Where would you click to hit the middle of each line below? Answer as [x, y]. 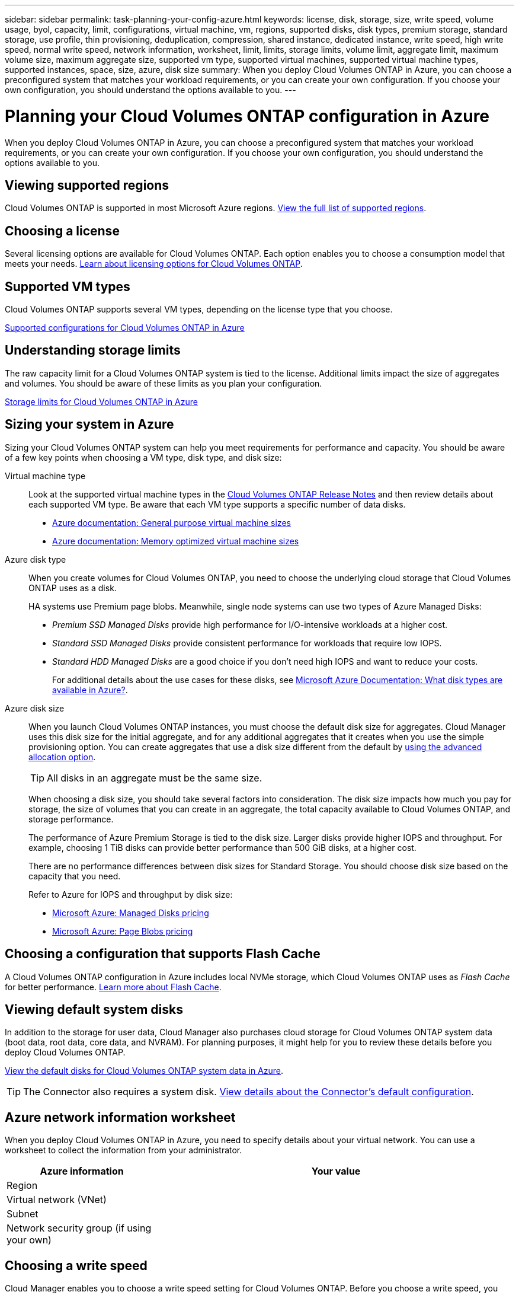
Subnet [23, 1214]
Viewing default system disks [94, 1009]
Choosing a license [62, 231]
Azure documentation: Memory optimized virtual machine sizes [176, 541]
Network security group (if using [79, 1228]
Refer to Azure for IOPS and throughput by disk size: [131, 894]
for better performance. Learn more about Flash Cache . [113, 987]
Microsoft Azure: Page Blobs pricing [123, 931]
